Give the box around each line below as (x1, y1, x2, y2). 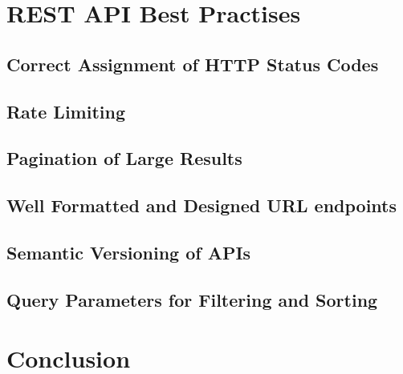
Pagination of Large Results (6, 146, 242, 171)
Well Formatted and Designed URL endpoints (6, 193, 397, 218)
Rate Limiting (6, 99, 125, 123)
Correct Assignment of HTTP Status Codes (6, 51, 379, 76)
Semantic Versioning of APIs (6, 239, 251, 264)
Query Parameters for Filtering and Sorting (6, 287, 378, 312)
